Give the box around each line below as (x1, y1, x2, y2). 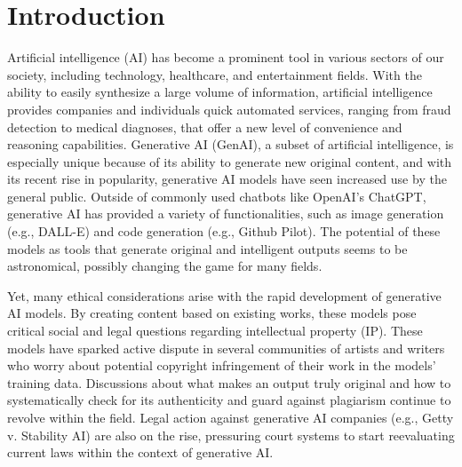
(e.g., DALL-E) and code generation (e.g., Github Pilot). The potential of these (7, 222, 441, 241)
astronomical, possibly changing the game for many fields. (7, 257, 323, 275)
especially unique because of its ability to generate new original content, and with (7, 152, 452, 170)
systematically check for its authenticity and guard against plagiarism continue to (7, 391, 451, 409)
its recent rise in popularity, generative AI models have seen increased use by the (7, 170, 447, 188)
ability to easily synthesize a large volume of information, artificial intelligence (7, 83, 433, 101)
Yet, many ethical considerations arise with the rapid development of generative (7, 286, 442, 305)
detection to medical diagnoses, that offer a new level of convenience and (7, 117, 402, 136)
